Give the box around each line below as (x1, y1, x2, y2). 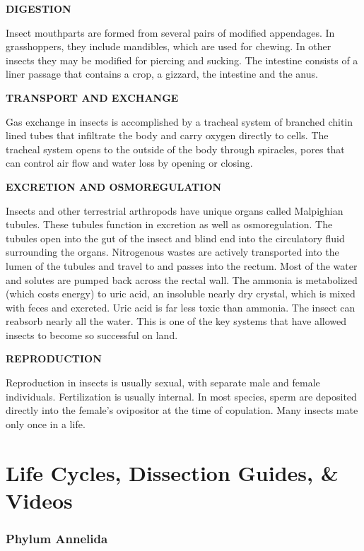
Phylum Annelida (6, 529, 108, 547)
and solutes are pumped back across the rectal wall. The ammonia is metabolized (6, 272, 358, 287)
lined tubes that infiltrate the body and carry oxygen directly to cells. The (6, 128, 329, 143)
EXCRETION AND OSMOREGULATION (6, 179, 222, 194)
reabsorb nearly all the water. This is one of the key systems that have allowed (6, 314, 347, 328)
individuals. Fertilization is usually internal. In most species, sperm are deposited (6, 389, 357, 403)
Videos (6, 485, 73, 514)
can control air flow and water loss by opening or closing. (6, 155, 253, 170)
